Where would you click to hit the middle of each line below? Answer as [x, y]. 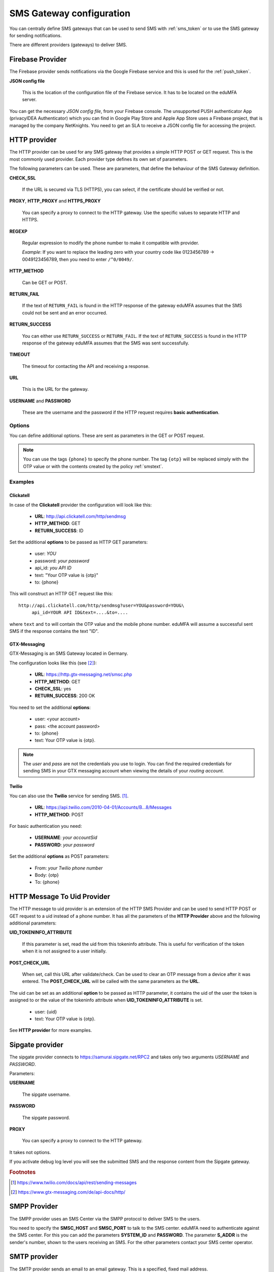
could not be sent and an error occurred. [65, 312]
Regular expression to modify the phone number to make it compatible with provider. [111, 243]
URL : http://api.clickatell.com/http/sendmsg [80, 516]
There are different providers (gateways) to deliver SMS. [68, 45]
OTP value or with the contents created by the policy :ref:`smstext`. [93, 466]
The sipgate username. [46, 1094]
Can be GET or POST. [45, 282]
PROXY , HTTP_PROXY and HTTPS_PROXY [55, 201]
